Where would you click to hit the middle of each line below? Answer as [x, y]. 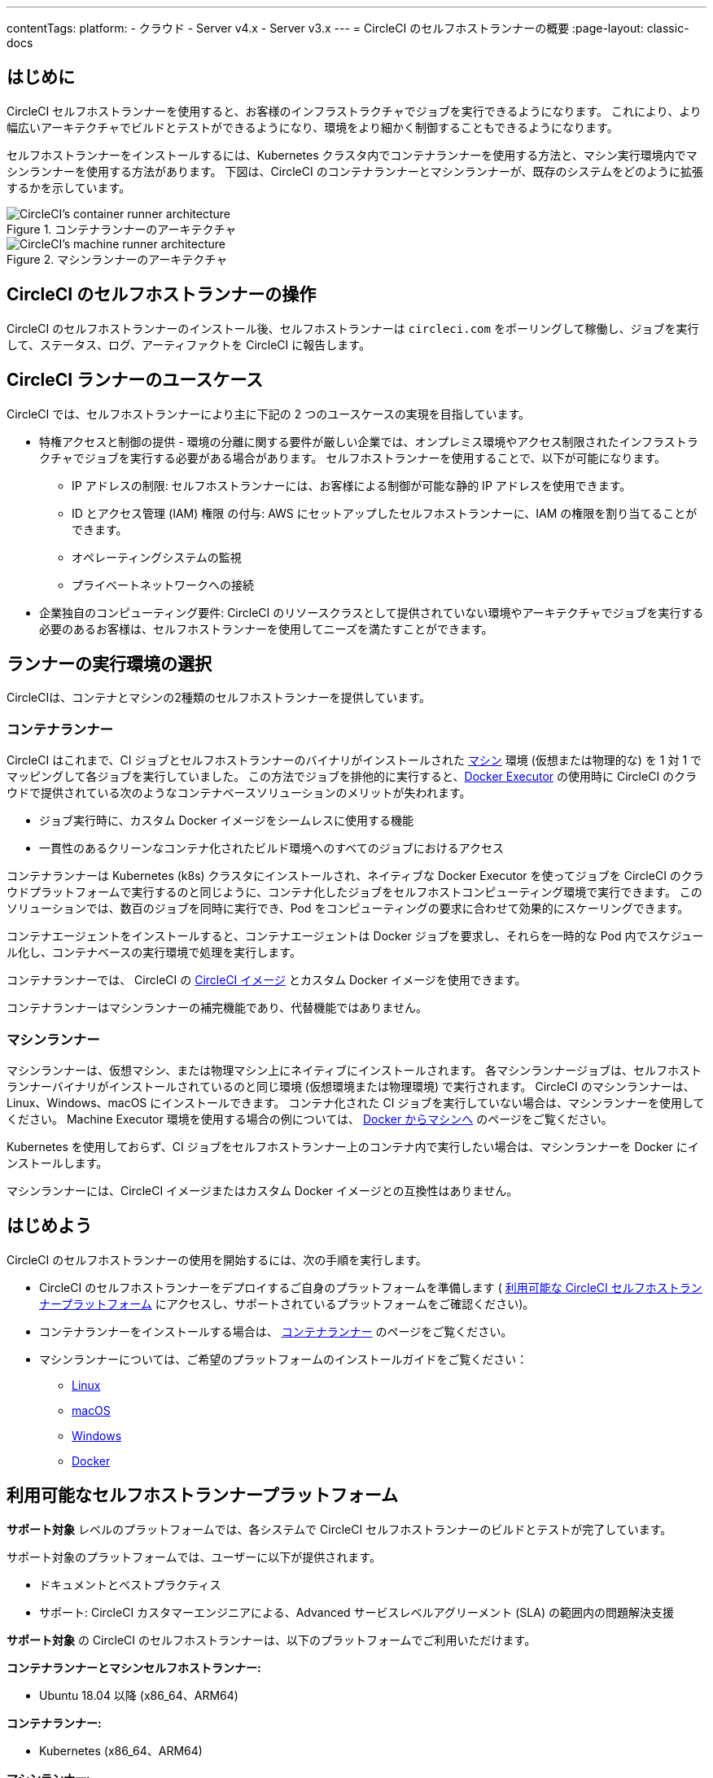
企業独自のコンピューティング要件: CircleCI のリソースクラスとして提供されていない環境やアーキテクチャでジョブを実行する [372, 612]
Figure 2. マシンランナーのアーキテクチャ [117, 259]
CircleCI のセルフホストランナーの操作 [162, 295]
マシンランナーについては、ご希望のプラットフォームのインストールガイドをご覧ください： [284, 1359]
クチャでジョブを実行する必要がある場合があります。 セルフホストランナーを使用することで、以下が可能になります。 [353, 458]
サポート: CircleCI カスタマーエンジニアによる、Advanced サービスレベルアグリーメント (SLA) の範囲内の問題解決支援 [356, 1612]
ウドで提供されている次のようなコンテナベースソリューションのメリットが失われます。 [239, 793]
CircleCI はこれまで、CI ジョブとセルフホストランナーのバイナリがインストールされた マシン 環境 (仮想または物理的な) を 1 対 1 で [354, 760]
